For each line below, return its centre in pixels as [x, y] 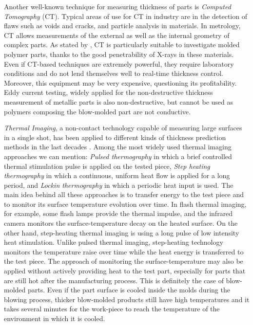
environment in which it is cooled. [55, 318]
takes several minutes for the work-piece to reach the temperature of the [112, 309]
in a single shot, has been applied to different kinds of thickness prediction [115, 137]
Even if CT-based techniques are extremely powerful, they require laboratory [119, 63]
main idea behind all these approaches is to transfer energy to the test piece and [124, 194]
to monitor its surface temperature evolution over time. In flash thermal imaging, [125, 204]
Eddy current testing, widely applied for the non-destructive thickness [108, 92]
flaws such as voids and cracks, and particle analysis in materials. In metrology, [122, 26]
